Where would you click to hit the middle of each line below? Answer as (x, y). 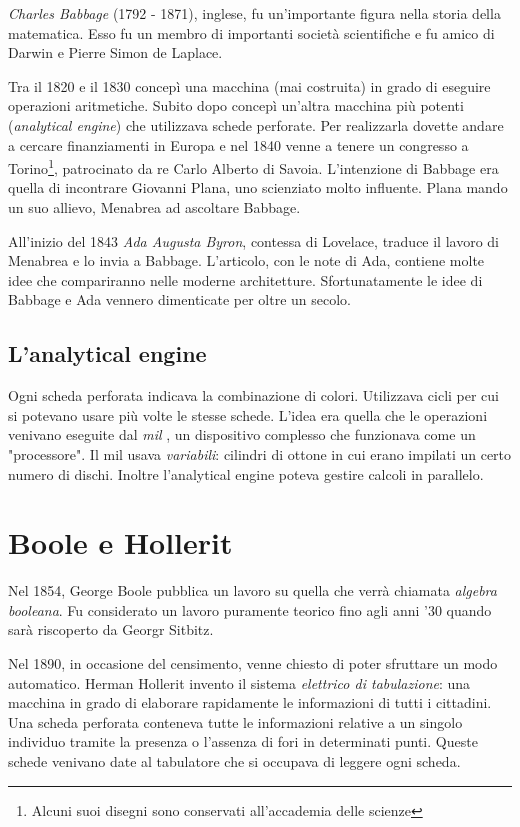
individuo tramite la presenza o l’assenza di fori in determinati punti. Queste (243, 741)
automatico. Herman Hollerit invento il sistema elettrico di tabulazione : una (239, 682)
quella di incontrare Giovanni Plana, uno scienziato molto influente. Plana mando (258, 187)
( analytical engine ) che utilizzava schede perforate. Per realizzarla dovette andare (256, 124)
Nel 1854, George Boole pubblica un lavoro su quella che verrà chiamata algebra (252, 590)
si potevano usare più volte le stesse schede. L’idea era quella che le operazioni (248, 414)
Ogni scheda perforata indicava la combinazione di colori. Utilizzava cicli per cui (254, 395)
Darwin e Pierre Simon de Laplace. (115, 52)
